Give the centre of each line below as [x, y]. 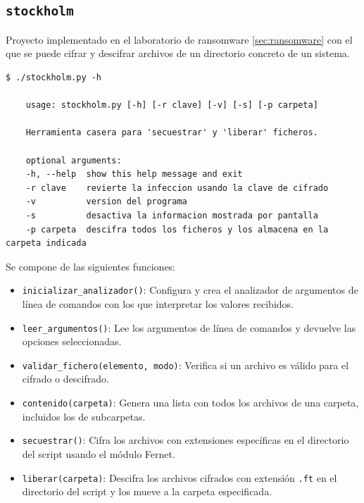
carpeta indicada [46, 243]
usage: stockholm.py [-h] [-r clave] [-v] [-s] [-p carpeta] [172, 105]
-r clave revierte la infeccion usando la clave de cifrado [177, 188]
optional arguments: [74, 160]
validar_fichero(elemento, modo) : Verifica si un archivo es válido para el [186, 365]
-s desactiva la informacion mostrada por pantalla [172, 215]
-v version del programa [106, 202]
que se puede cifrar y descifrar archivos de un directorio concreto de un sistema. [178, 53]
